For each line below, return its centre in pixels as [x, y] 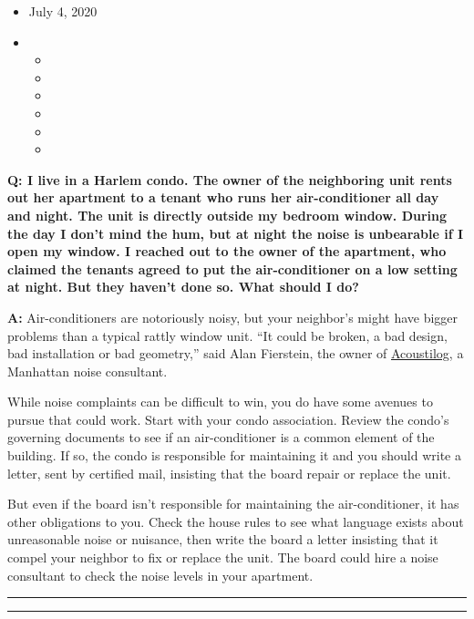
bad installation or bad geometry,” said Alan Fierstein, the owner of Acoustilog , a [236, 353]
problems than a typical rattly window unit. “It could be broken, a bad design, [227, 335]
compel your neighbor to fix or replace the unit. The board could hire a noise [223, 557]
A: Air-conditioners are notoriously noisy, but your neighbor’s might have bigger [233, 317]
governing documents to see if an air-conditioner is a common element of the [221, 437]
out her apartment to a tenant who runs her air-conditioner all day [223, 197]
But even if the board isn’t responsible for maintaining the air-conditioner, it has [233, 504]
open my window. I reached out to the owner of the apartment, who [227, 251]
